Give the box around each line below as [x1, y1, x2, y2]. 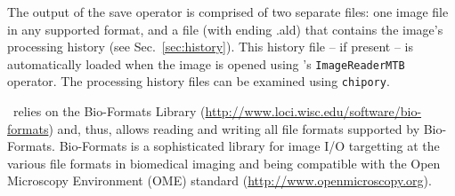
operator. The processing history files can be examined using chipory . [7, 72, 390, 90]
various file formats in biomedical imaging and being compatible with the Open [7, 153, 441, 172]
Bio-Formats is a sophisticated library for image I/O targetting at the [59, 137, 440, 155]
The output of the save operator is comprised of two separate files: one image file [7, 3, 449, 20]
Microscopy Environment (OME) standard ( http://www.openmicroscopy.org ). [7, 171, 432, 190]
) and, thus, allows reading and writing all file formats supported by [48, 119, 420, 137]
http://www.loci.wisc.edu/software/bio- [205, 102, 422, 121]
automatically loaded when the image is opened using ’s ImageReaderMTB [7, 54, 405, 73]
